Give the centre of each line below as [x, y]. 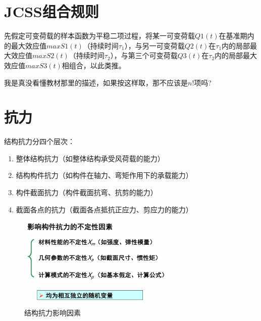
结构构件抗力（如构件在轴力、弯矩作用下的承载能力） [104, 175]
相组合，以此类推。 [94, 65]
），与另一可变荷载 [154, 45]
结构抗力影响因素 [53, 313]
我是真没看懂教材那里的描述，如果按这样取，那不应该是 [96, 82]
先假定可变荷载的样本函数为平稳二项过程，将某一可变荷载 [99, 36]
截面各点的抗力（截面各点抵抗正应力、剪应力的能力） [104, 209]
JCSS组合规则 [51, 11]
